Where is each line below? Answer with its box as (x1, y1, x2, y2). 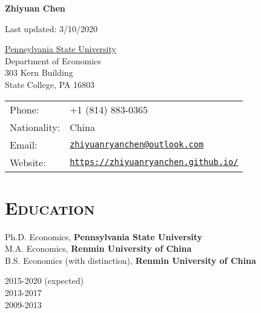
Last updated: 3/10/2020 (5, 22, 98, 35)
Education (5, 195, 95, 220)
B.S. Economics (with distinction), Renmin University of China (5, 254, 256, 266)
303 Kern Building (5, 66, 73, 79)
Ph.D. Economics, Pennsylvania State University (5, 230, 203, 243)
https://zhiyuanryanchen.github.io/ (70, 157, 239, 167)
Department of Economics (5, 54, 101, 67)
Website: (10, 155, 46, 169)
